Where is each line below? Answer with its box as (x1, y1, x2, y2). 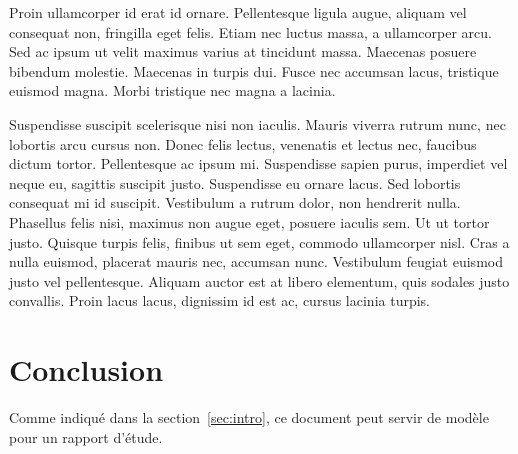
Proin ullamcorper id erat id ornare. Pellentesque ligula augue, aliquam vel (9, 2, 467, 22)
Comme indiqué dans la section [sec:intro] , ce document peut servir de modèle (9, 407, 489, 428)
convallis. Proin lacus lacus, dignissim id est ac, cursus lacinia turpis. (9, 290, 431, 311)
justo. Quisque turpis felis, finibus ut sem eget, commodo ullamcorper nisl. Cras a (9, 231, 510, 252)
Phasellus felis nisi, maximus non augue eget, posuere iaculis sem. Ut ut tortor (9, 211, 490, 232)
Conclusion (9, 349, 164, 390)
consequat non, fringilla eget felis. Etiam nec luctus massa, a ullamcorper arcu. (9, 21, 492, 42)
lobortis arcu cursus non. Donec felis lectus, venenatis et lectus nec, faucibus (9, 133, 477, 154)
